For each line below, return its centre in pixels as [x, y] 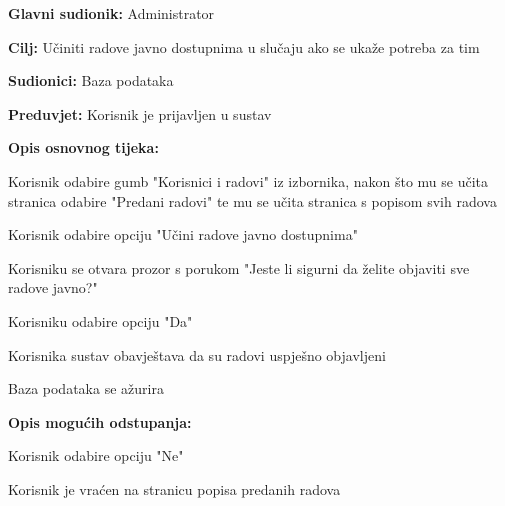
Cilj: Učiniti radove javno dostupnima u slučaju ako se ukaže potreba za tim [244, 46]
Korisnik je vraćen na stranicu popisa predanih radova [174, 488]
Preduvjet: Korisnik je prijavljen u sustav [140, 113]
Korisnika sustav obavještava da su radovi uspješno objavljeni [197, 354]
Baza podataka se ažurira [86, 388]
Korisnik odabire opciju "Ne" [96, 455]
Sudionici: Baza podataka [91, 80]
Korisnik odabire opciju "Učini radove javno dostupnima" [183, 234]
